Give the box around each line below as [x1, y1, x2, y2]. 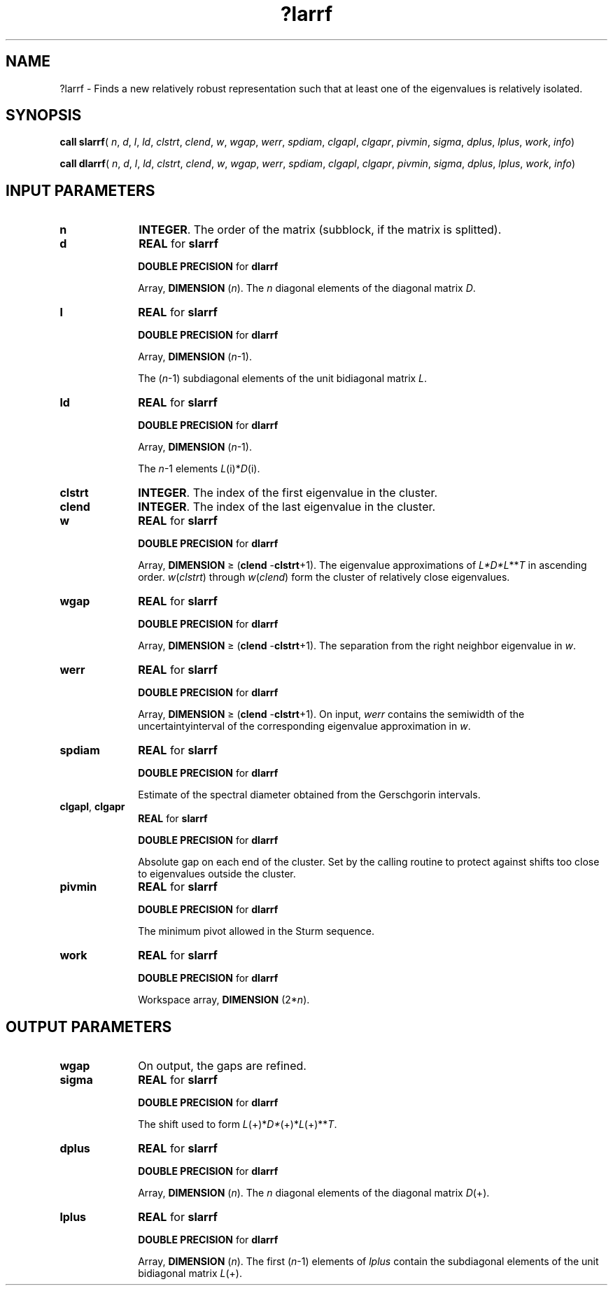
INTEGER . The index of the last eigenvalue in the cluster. [138, 500, 436, 514]
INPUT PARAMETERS [6, 181, 155, 199]
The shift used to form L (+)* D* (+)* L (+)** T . [138, 1118, 337, 1131]
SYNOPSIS [6, 106, 82, 125]
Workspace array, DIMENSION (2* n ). [138, 994, 310, 1006]
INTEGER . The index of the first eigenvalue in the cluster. [138, 486, 438, 500]
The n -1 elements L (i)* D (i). [138, 463, 260, 475]
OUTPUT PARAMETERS [6, 1017, 172, 1036]
